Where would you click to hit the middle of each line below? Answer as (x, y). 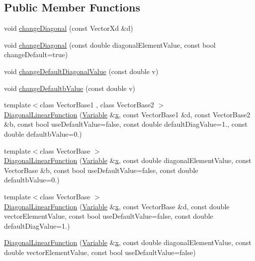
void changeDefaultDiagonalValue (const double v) (81, 71)
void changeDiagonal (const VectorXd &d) (69, 28)
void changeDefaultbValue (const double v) (70, 88)
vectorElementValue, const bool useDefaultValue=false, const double (109, 216)
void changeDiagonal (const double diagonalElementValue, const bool (110, 44)
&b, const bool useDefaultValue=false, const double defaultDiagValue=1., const (126, 124)
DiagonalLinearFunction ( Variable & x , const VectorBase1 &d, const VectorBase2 (127, 114)
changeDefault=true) (36, 54)
